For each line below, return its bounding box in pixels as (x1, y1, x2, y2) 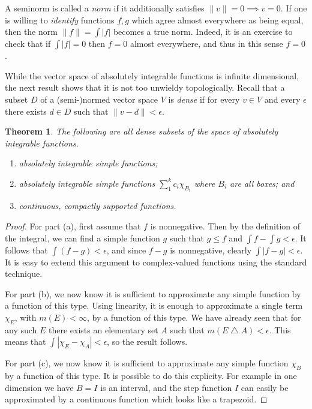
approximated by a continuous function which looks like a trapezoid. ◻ (5, 393, 268, 405)
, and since (106, 243, 146, 256)
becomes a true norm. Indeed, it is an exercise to (113, 25, 293, 38)
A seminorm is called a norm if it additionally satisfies (5, 2, 205, 14)
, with (14, 311, 37, 323)
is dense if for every (168, 92, 240, 105)
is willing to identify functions (5, 13, 115, 26)
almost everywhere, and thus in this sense (130, 37, 283, 50)
